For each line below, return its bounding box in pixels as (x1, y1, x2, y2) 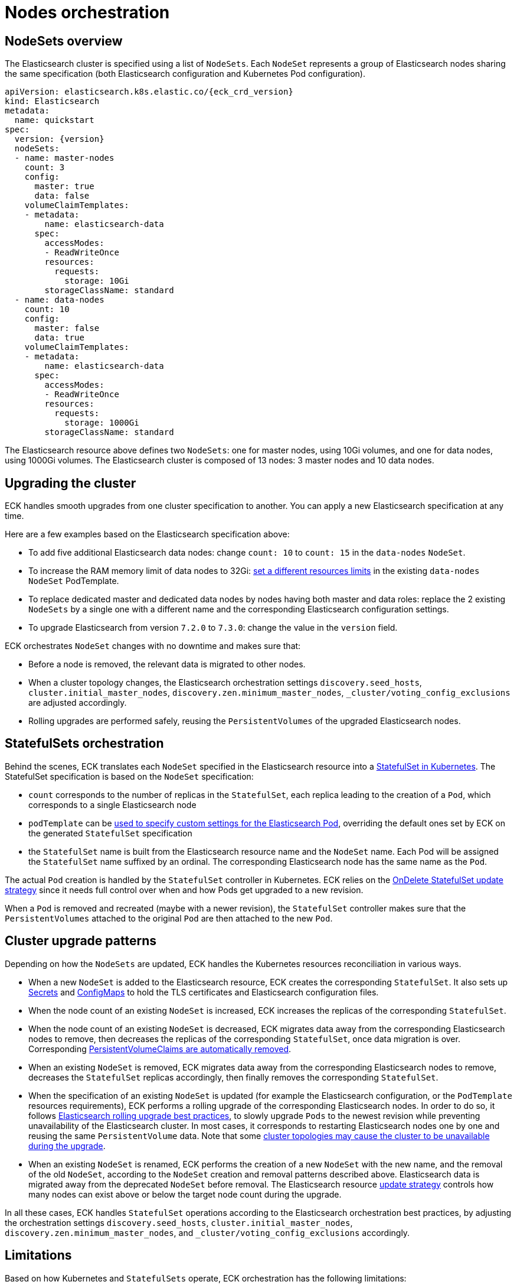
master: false (34, 323, 100, 333)
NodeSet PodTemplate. (28, 576, 119, 586)
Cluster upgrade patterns (5, 933, 156, 949)
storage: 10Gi (64, 276, 129, 286)
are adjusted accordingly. (28, 697, 127, 708)
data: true (34, 333, 84, 343)
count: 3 (24, 163, 65, 173)
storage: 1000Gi (64, 418, 139, 428)
